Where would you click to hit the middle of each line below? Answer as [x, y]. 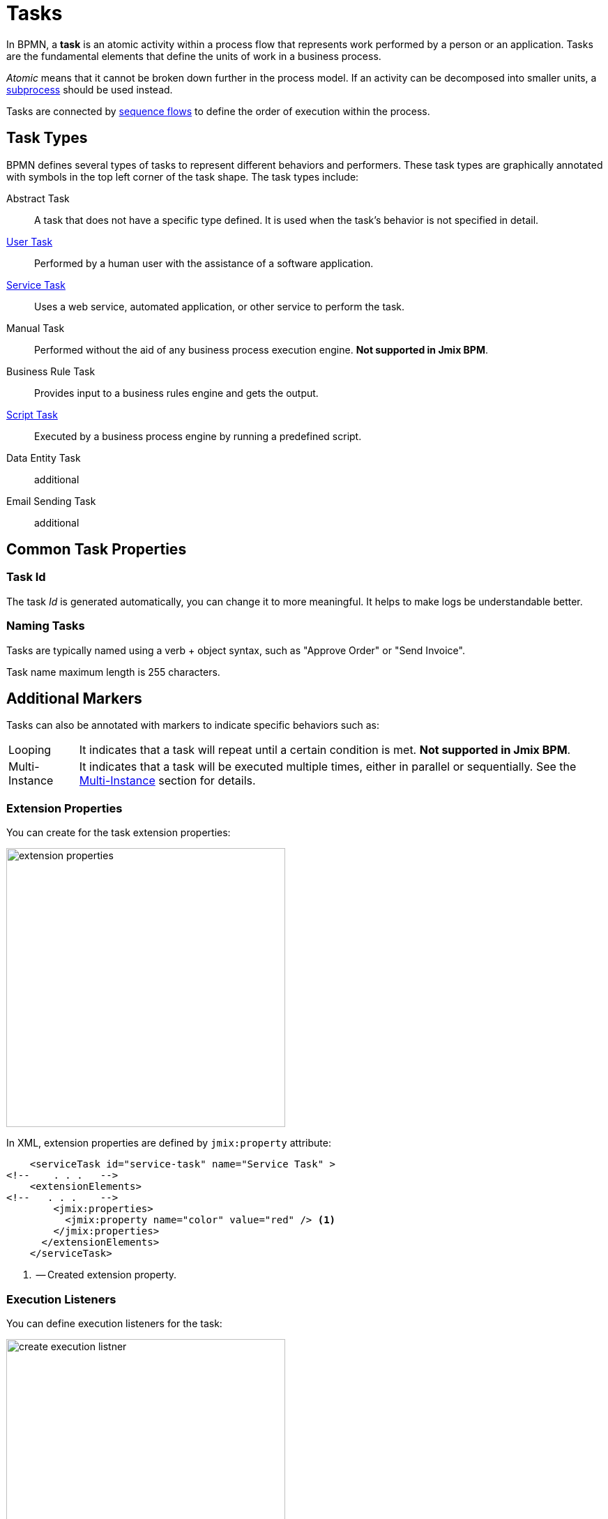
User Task [30, 241]
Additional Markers [74, 698]
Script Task [32, 414]
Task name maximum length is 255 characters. [113, 672]
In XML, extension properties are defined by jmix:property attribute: [169, 1143]
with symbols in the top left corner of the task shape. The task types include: [183, 176]
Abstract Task [38, 198]
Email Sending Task [51, 501]
